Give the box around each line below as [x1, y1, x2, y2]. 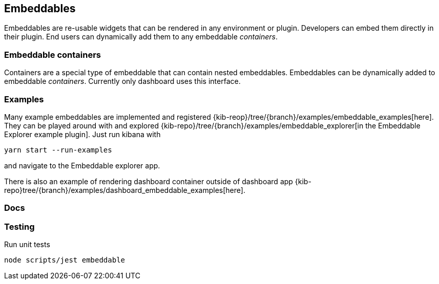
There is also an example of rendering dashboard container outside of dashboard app [4, 177, 293, 186]
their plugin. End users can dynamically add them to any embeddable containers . [4, 32, 278, 41]
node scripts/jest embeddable [4, 256, 126, 265]
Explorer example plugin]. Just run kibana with [4, 129, 161, 139]
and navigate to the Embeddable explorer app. [4, 161, 160, 170]
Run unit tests [4, 240, 50, 249]
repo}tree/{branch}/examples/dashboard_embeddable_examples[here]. [4, 185, 245, 194]
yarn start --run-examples [4, 145, 112, 154]
